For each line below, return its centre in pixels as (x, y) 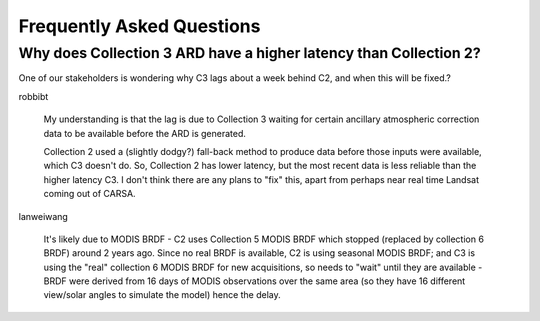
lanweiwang (43, 216)
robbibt (33, 96)
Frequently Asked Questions (139, 26)
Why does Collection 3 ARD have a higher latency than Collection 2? (249, 53)
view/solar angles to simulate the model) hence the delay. (162, 295)
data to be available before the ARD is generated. (145, 133)
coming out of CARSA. (89, 194)
